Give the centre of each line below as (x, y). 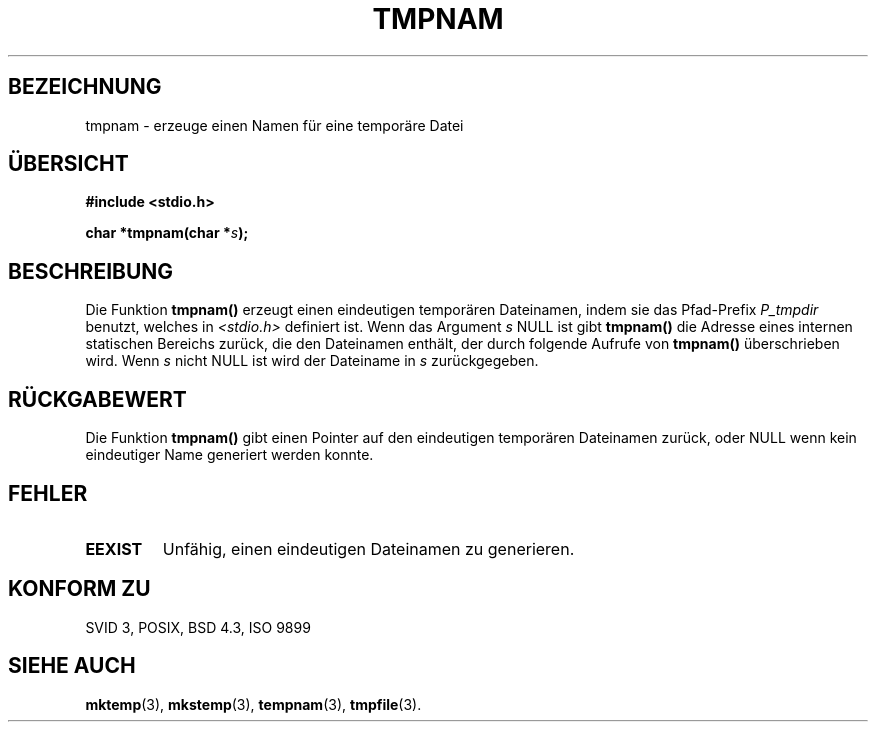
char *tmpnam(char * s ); (167, 233)
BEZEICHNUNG (85, 87)
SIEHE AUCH (72, 666)
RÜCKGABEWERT (97, 399)
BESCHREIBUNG (91, 271)
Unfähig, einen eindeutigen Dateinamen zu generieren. (368, 548)
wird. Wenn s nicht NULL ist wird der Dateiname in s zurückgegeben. (312, 361)
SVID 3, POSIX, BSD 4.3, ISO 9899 (198, 627)
